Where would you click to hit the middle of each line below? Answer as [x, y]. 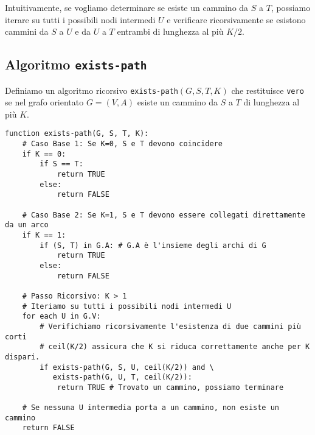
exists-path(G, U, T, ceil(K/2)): [122, 377]
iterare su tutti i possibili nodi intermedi [80, 19]
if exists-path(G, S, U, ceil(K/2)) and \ [127, 367]
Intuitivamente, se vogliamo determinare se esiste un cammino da [127, 7]
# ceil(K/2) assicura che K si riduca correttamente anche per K [175, 347]
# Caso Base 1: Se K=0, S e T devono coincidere [122, 144]
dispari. [22, 357]
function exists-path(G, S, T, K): [77, 134]
